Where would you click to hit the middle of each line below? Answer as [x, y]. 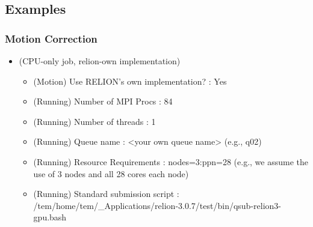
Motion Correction [51, 38]
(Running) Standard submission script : [106, 194]
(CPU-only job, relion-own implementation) [100, 61]
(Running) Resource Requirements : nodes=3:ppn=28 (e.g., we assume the [171, 161]
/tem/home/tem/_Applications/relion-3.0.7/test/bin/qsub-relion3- [157, 205]
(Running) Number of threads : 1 [95, 121]
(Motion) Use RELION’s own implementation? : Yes [130, 81]
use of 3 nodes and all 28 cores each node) [111, 173]
